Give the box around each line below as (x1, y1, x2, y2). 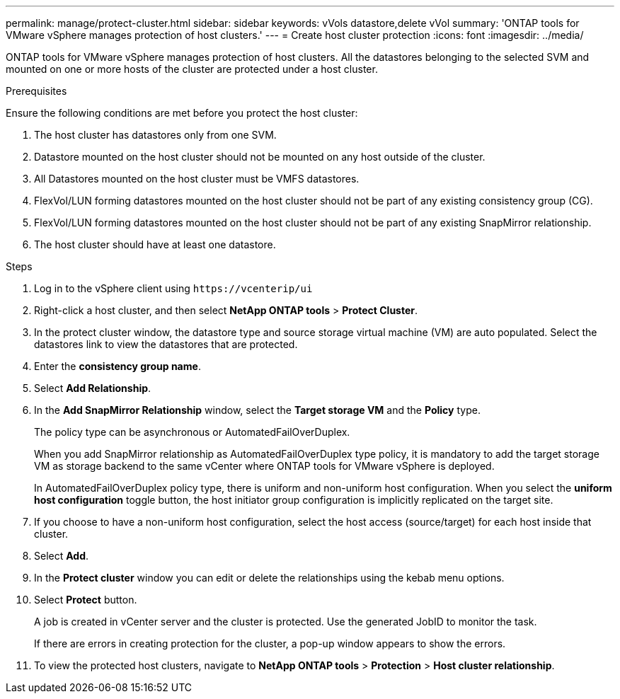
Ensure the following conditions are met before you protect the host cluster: (6, 107, 358, 119)
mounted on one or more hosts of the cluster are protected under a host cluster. (6, 63, 378, 75)
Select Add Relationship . (34, 382, 151, 394)
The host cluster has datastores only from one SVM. (34, 129, 277, 141)
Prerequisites (6, 85, 67, 97)
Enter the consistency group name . (34, 360, 201, 372)
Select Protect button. (34, 594, 137, 606)
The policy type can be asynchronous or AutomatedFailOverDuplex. (34, 426, 350, 438)
